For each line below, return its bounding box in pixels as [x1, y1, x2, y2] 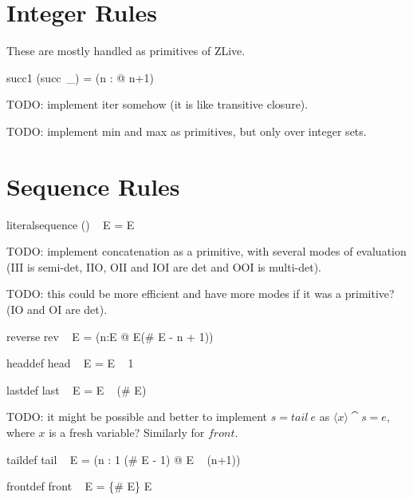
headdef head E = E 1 [6, 355, 134, 371]
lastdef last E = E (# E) [6, 381, 147, 398]
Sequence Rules [6, 169, 180, 202]
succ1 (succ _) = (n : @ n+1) [6, 69, 154, 85]
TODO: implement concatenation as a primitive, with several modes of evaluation [6, 243, 407, 260]
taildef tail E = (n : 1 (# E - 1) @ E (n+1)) [6, 450, 241, 467]
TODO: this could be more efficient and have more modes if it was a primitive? [6, 285, 395, 302]
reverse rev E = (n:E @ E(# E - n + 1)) [6, 327, 214, 344]
